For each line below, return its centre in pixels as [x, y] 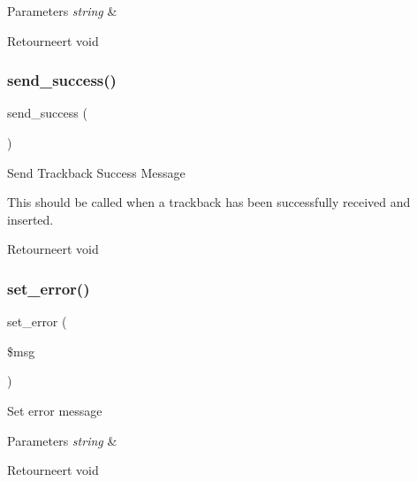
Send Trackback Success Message [96, 172]
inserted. [30, 219]
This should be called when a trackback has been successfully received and [209, 202]
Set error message [55, 410]
